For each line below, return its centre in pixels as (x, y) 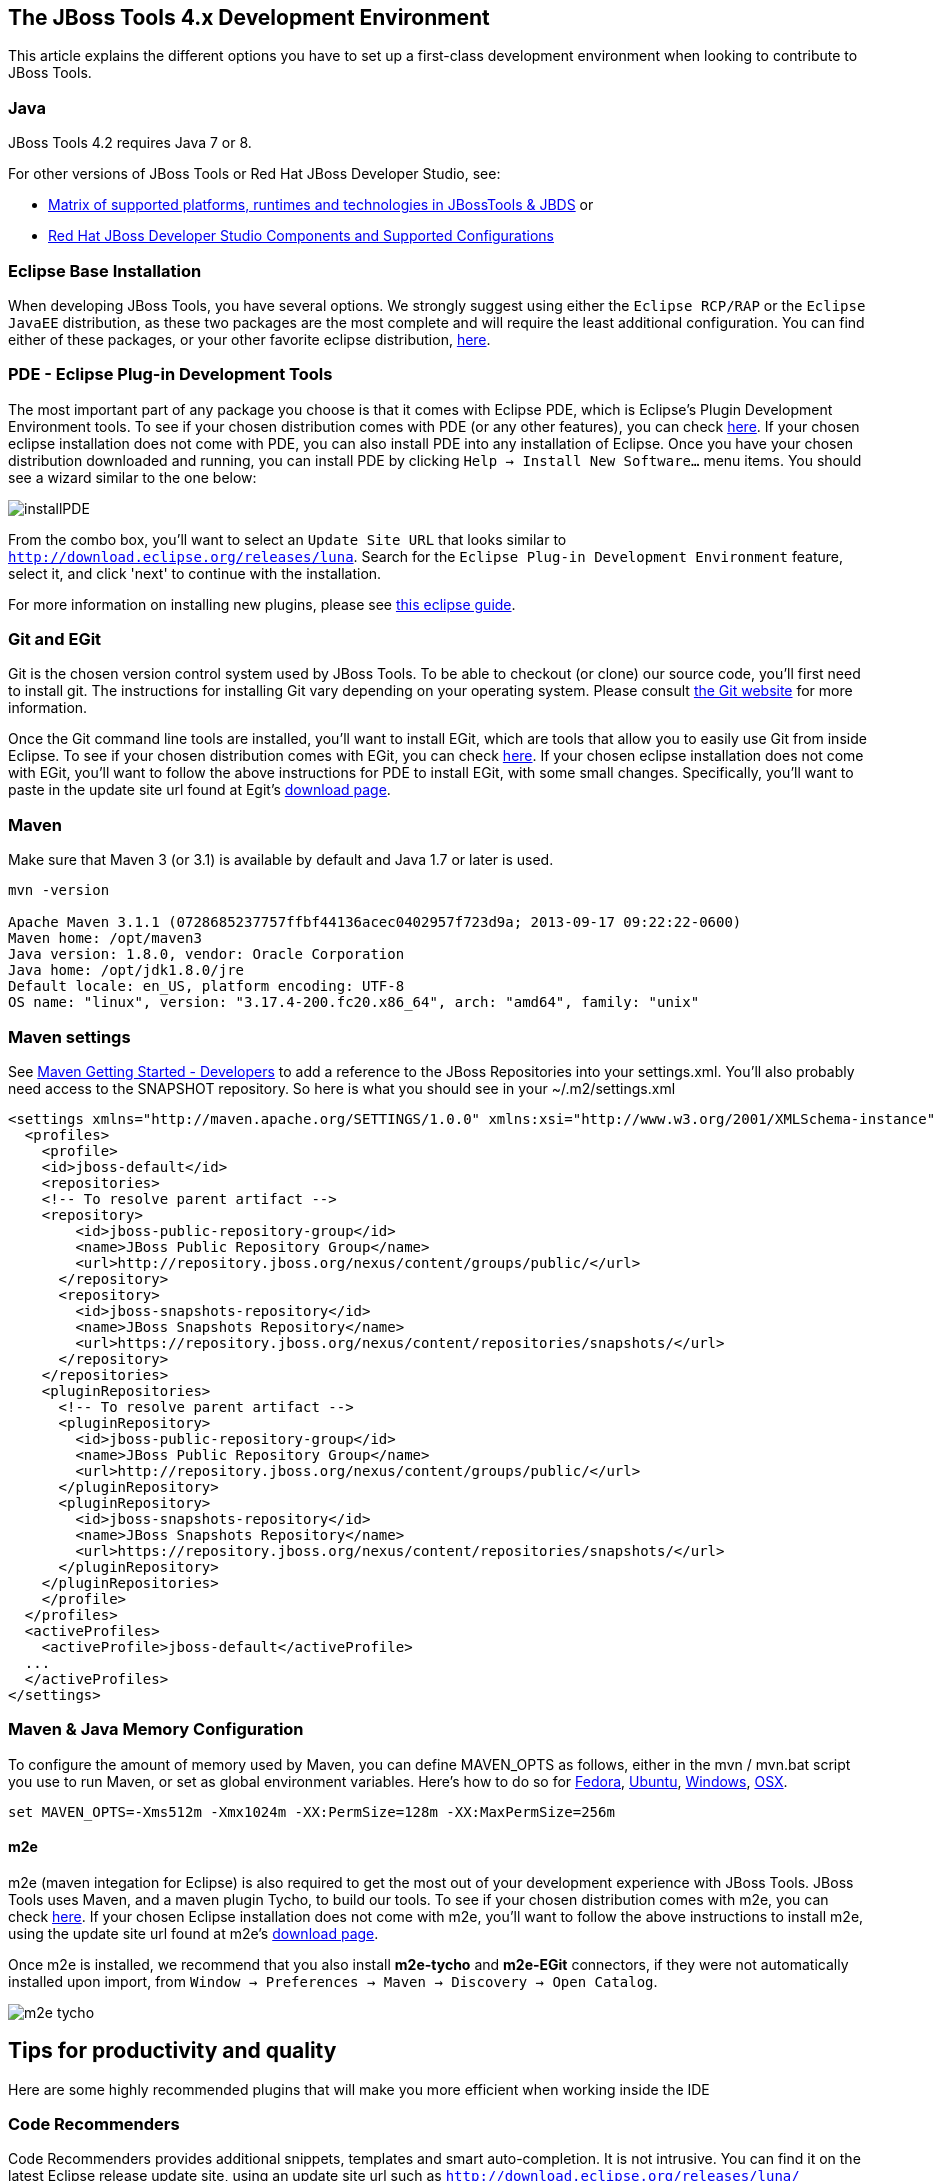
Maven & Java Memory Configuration (156, 1729)
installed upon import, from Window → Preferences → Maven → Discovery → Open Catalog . (333, 1981)
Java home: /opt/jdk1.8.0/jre (126, 970)
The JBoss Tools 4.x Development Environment (249, 17)
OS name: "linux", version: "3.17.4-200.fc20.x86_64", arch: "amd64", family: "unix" (354, 1002)
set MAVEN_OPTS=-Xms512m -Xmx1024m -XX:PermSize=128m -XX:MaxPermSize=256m (311, 1811)
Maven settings (69, 1036)
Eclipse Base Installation (105, 270)
